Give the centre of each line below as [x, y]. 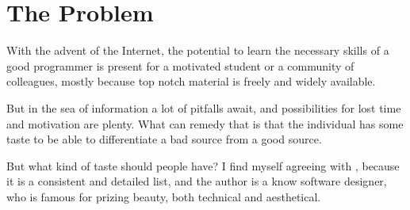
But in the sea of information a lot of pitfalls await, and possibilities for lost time [204, 107]
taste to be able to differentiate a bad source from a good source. [164, 139]
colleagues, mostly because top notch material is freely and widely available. [191, 81]
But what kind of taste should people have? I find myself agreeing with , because [203, 165]
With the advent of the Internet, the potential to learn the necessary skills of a [198, 50]
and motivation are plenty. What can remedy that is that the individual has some [205, 123]
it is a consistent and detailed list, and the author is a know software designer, [197, 181]
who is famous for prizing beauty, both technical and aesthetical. [164, 196]
